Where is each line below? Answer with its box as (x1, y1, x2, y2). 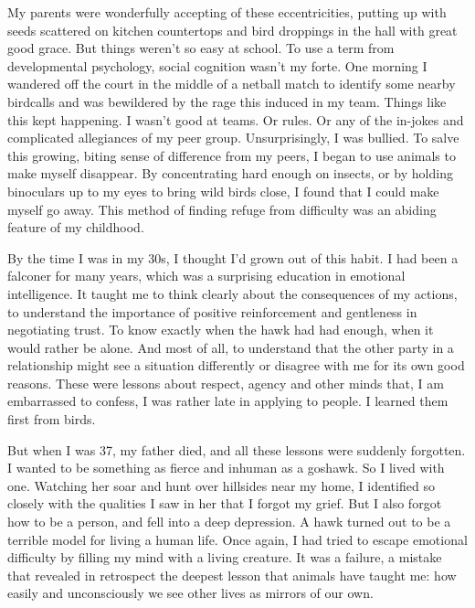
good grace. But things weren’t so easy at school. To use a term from (7, 38, 395, 58)
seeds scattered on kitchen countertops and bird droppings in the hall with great (7, 20, 458, 39)
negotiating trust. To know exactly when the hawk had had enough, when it (7, 320, 434, 339)
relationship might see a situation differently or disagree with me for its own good (7, 356, 465, 375)
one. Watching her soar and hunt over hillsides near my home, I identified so (7, 475, 435, 495)
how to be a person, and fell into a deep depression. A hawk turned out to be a (7, 512, 451, 531)
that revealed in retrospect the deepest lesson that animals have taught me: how (7, 565, 457, 584)
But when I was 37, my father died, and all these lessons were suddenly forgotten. (7, 440, 466, 459)
